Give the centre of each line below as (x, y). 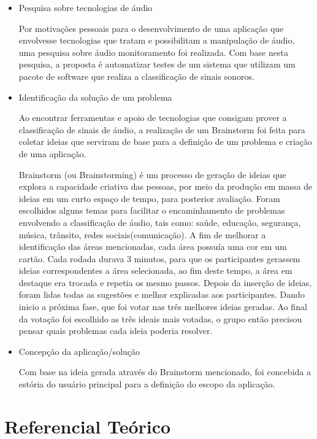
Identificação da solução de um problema (95, 97)
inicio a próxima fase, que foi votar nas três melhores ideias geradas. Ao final (163, 307)
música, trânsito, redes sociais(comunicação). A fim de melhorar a (142, 234)
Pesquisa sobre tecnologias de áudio (86, 7)
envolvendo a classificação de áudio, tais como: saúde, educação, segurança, (160, 222)
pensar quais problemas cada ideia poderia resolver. (116, 331)
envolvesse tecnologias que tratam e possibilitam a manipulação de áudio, (157, 40)
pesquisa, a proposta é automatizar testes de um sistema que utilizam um (157, 64)
